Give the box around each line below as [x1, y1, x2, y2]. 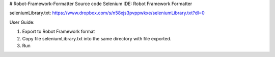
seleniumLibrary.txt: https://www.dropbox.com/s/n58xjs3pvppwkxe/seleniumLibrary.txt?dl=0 [9, 10, 205, 16]
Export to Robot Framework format [22, 28, 95, 35]
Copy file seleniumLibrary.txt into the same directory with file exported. [22, 35, 172, 41]
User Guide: [9, 19, 35, 25]
